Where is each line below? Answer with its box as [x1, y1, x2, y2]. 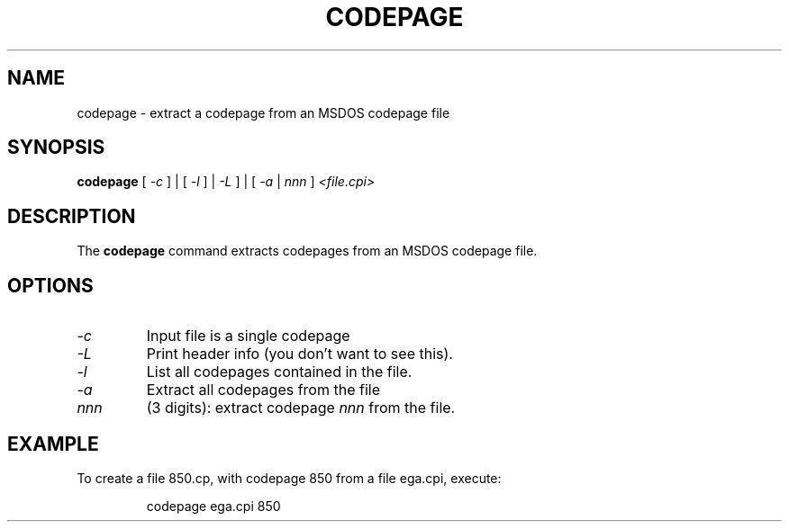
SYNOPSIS [7, 136, 105, 159]
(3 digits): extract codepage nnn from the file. [146, 399, 456, 417]
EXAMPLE [7, 432, 99, 455]
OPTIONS [7, 273, 94, 297]
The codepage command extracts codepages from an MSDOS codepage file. [77, 243, 538, 259]
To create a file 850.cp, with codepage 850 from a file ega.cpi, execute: [77, 470, 502, 486]
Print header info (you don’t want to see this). [146, 345, 453, 363]
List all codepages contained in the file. [146, 363, 413, 381]
